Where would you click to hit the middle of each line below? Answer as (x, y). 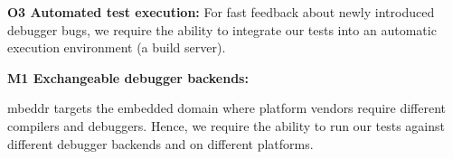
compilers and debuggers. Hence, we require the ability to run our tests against (226, 125)
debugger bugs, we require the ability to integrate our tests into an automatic (222, 29)
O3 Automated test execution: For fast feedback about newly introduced (221, 12)
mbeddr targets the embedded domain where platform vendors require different (227, 108)
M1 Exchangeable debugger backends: (128, 77)
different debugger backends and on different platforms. (160, 143)
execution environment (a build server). (117, 47)
